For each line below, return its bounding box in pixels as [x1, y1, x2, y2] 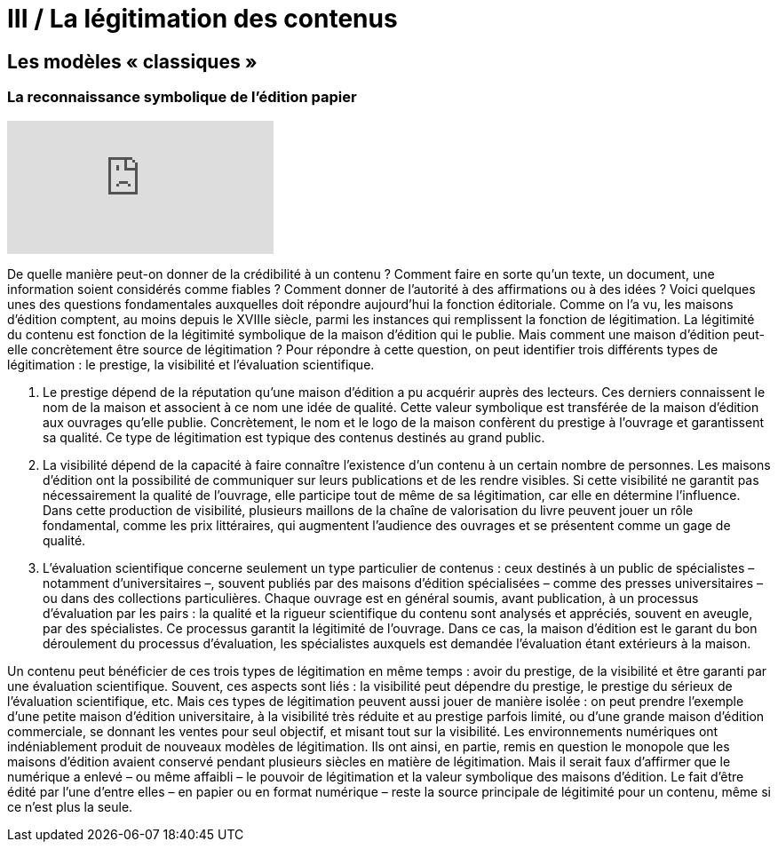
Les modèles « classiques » [7, 50, 258, 73]
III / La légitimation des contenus [7, 4, 398, 34]
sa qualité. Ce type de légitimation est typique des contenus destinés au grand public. [43, 429, 545, 445]
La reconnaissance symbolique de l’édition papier [7, 88, 357, 107]
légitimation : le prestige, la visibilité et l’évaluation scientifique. [7, 356, 375, 372]
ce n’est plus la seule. [7, 798, 133, 814]
